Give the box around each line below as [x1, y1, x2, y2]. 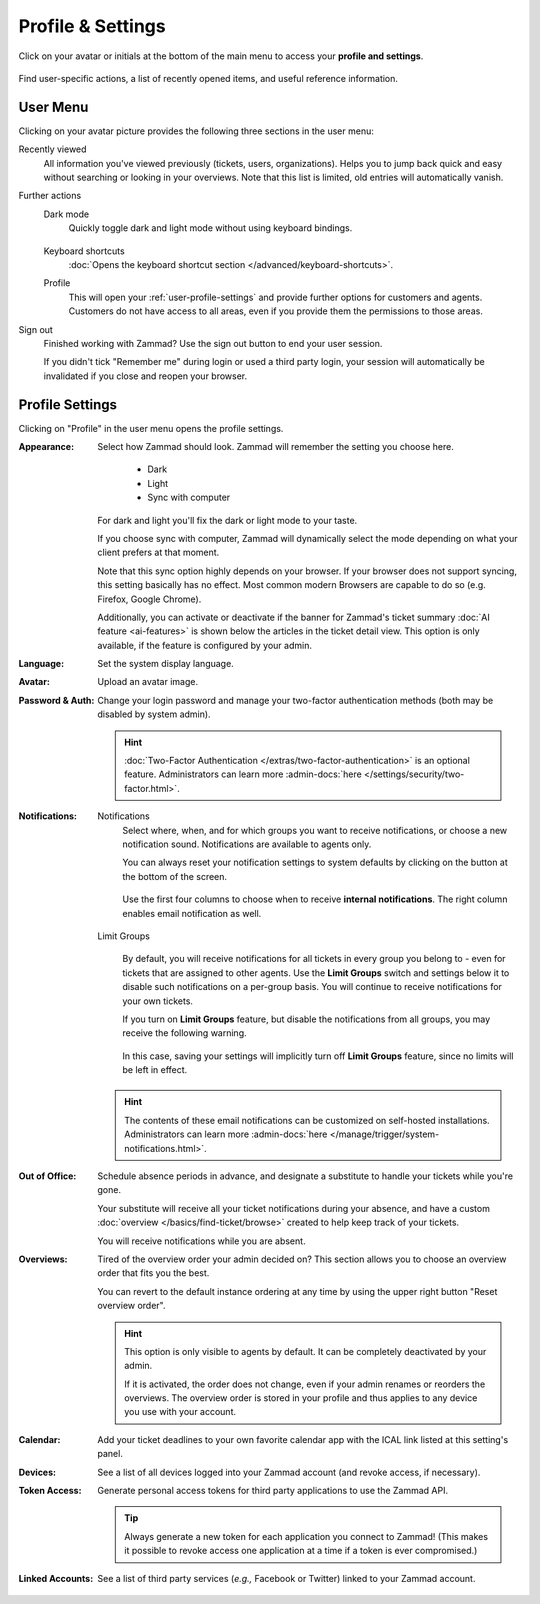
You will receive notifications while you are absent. [97, 1235, 306, 1247]
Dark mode [43, 208, 90, 220]
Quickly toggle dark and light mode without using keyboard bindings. [68, 222, 353, 234]
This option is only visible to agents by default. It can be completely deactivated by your [124, 1345, 487, 1357]
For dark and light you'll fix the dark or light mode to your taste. [97, 514, 358, 526]
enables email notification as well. [122, 907, 262, 919]
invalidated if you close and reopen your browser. [43, 370, 248, 382]
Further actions [18, 190, 82, 202]
